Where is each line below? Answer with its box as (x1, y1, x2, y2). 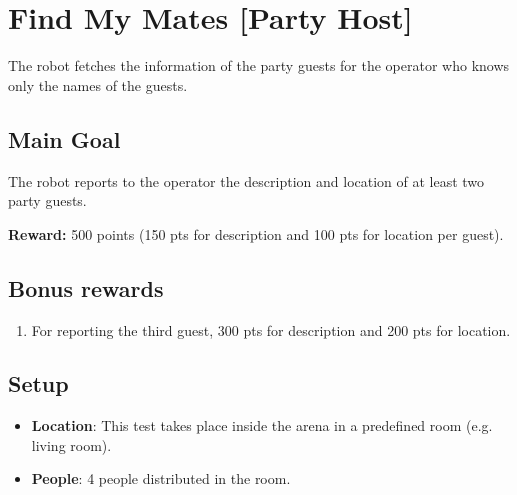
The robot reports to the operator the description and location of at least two (8, 170, 485, 191)
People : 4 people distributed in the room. (31, 468, 291, 489)
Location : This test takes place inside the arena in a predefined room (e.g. (31, 415, 493, 436)
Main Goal (8, 123, 121, 154)
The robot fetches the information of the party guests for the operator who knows (8, 55, 510, 76)
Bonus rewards (8, 272, 164, 303)
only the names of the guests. (8, 74, 188, 95)
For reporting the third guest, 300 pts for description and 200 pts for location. (31, 319, 511, 340)
